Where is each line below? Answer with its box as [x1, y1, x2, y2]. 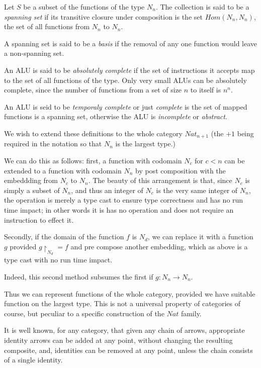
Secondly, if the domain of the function [4, 231, 124, 242]
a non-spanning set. [4, 48, 64, 58]
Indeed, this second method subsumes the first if [4, 271, 153, 282]
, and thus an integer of [71, 185, 143, 195]
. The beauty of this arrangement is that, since [88, 175, 232, 186]
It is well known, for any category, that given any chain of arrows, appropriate [4, 325, 245, 335]
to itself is [190, 84, 221, 95]
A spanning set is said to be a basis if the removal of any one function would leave [4, 38, 257, 48]
